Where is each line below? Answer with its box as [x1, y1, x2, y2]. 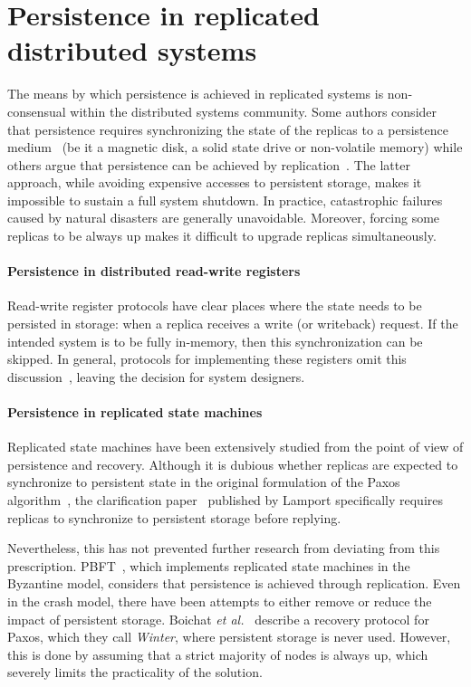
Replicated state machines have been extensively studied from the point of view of [7, 437, 464, 456]
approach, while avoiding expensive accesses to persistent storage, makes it [7, 173, 422, 192]
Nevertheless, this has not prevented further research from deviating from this [7, 539, 440, 558]
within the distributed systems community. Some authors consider [70, 101, 437, 120]
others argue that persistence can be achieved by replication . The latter [7, 155, 410, 174]
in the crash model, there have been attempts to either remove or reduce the [7, 591, 432, 610]
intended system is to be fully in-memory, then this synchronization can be [7, 331, 423, 350]
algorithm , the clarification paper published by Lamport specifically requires [7, 491, 444, 509]
